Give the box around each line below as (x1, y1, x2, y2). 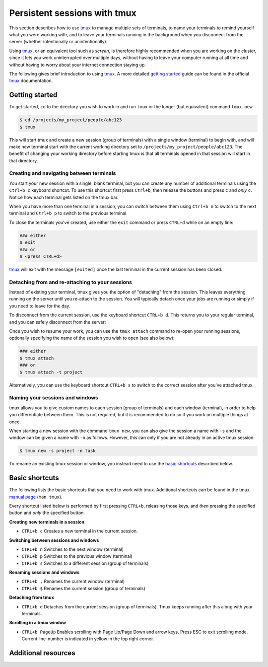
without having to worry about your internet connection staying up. (9, 62, 146, 68)
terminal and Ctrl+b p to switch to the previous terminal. (9, 210, 128, 216)
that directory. (9, 157, 38, 163)
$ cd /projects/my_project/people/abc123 (19, 117, 122, 123)
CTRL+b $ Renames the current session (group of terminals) (21, 585, 146, 591)
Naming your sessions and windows (9, 394, 99, 401)
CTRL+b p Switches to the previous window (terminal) (21, 553, 133, 559)
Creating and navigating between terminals (9, 170, 116, 177)
